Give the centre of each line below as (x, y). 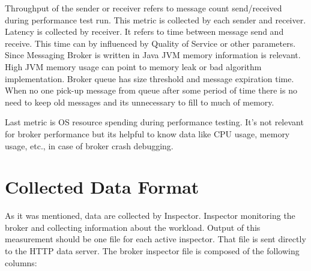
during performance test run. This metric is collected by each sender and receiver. (155, 19)
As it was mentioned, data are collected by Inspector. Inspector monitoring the (150, 216)
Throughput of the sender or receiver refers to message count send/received (143, 8)
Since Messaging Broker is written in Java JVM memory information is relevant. (153, 55)
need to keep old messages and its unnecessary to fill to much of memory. (140, 102)
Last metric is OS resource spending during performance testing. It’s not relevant (154, 122)
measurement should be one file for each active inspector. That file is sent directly (155, 239)
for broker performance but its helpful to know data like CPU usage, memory (147, 133)
